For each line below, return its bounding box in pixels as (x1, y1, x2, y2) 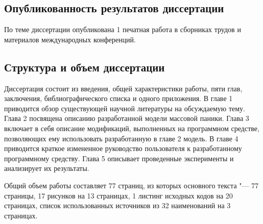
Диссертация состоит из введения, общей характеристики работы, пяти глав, (4, 83, 243, 93)
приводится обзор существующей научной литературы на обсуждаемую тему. (4, 103, 245, 113)
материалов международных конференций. (4, 34, 136, 44)
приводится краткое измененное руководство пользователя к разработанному (4, 143, 242, 154)
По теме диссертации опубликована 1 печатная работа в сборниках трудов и (4, 24, 241, 35)
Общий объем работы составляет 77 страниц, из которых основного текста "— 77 (4, 180, 259, 190)
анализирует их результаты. (4, 163, 89, 173)
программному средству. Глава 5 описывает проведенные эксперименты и (4, 153, 234, 163)
